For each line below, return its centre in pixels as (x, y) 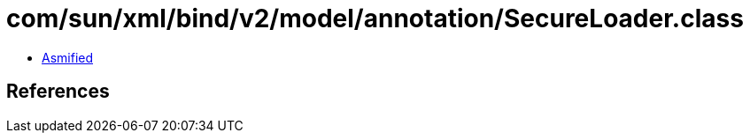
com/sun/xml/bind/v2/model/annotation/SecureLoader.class (375, 18)
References (58, 92)
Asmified (68, 57)
